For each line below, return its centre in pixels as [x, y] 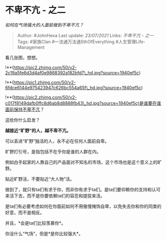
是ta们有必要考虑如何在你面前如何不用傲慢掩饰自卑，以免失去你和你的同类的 [83, 206]
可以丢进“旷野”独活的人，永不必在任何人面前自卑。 [57, 141]
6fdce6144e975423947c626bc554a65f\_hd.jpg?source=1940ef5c [73, 87]
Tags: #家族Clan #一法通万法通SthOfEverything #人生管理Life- [81, 41]
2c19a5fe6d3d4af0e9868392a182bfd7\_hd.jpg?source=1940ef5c [72, 73]
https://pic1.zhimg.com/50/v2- [45, 82]
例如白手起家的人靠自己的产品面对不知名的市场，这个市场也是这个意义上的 [81, 162]
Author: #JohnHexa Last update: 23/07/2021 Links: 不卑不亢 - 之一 [85, 35]
